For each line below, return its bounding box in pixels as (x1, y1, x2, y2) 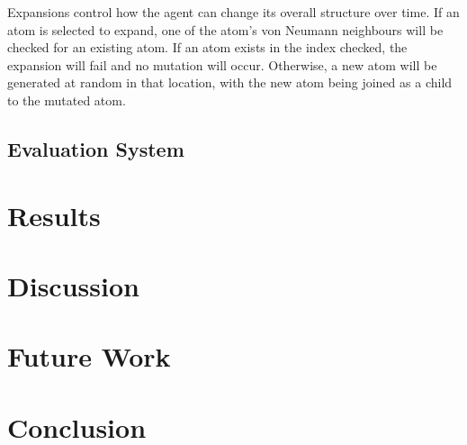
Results (7, 196, 101, 233)
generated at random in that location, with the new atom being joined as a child (7, 73, 453, 92)
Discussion (7, 267, 139, 304)
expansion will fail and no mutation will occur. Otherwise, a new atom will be (7, 55, 437, 74)
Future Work (7, 338, 171, 375)
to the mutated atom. (7, 90, 126, 109)
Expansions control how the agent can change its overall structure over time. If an (7, 3, 460, 21)
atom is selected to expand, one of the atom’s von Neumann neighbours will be (7, 20, 444, 39)
